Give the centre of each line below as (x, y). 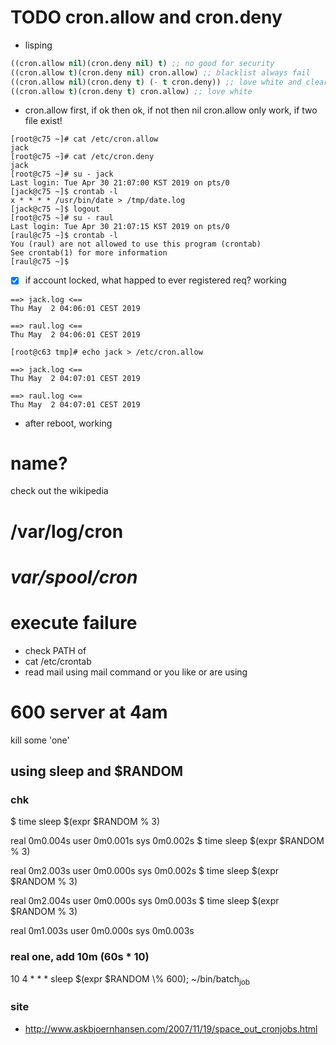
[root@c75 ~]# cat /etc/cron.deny (82, 157)
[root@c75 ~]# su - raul (62, 218)
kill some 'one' (40, 740)
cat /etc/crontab (58, 661)
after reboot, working (68, 423)
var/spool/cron (74, 577)
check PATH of (55, 650)
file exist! (43, 121)
